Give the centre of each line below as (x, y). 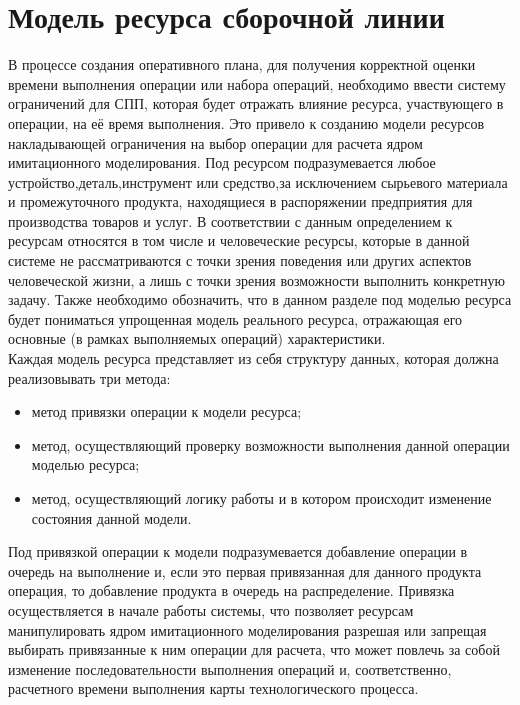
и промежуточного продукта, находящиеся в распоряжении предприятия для (240, 201)
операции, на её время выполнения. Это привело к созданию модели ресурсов (246, 122)
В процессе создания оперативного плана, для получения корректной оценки (242, 64)
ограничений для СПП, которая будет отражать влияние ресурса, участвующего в (256, 103)
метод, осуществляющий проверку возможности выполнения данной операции (270, 444)
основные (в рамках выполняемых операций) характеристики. (197, 338)
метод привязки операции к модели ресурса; (166, 411)
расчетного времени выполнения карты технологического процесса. (213, 688)
